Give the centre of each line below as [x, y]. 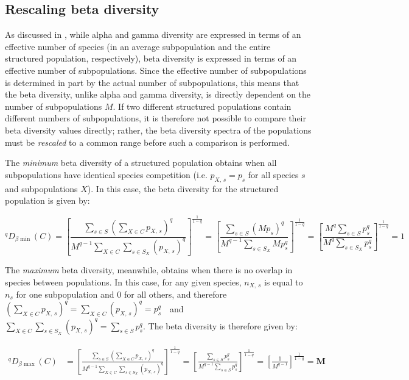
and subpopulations [41, 188]
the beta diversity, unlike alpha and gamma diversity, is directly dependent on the [158, 94]
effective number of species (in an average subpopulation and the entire [138, 46]
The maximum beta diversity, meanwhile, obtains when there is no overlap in [149, 269]
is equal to [283, 281]
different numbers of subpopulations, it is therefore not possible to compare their [156, 118]
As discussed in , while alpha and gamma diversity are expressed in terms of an [153, 34]
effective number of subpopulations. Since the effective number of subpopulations [156, 70]
